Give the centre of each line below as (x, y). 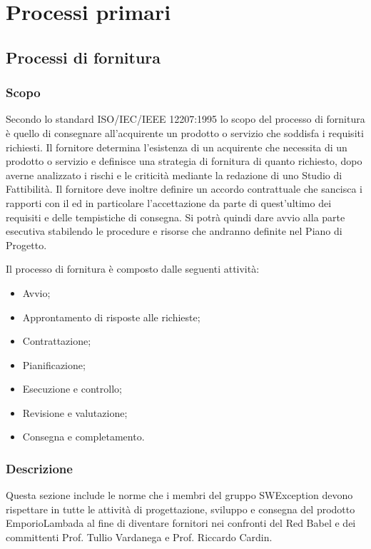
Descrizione (39, 468)
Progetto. (26, 245)
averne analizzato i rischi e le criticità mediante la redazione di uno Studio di (174, 175)
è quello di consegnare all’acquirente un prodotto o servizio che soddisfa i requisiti (185, 132)
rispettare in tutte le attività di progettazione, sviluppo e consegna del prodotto (181, 509)
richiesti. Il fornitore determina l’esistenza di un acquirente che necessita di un (177, 147)
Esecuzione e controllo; (72, 389)
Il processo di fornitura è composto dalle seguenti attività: (133, 269)
